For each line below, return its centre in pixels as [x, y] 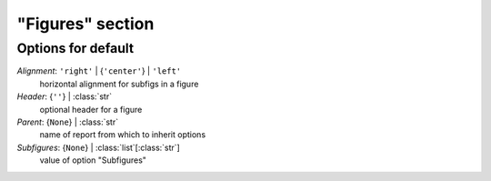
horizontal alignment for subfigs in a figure [119, 84]
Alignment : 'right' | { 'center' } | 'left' [99, 71]
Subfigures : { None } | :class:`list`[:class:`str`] [99, 147]
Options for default [75, 48]
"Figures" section [85, 24]
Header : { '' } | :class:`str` [65, 96]
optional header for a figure [91, 109]
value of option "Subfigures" [93, 160]
